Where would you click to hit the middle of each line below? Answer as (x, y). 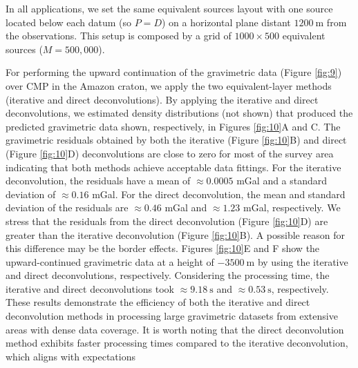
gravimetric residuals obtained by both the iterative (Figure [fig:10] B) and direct (176, 140)
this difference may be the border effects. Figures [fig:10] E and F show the (163, 248)
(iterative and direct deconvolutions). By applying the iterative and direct (162, 99)
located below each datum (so (69, 22)
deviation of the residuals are (67, 207)
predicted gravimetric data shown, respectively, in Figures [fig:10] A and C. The (173, 126)
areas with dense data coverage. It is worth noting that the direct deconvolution (175, 329)
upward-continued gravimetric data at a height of (110, 261)
